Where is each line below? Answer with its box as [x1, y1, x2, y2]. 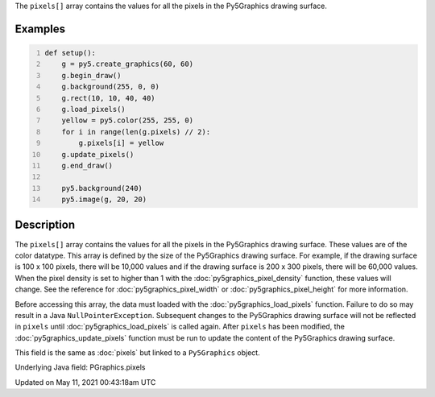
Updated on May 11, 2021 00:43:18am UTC [14, 377, 156, 387]
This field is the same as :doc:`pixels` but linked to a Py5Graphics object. [14, 348, 261, 358]
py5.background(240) [61, 184, 143, 192]
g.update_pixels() [61, 150, 135, 159]
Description [14, 218, 76, 232]
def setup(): [44, 48, 97, 57]
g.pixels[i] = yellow [78, 139, 164, 148]
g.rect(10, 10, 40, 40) [61, 93, 156, 102]
